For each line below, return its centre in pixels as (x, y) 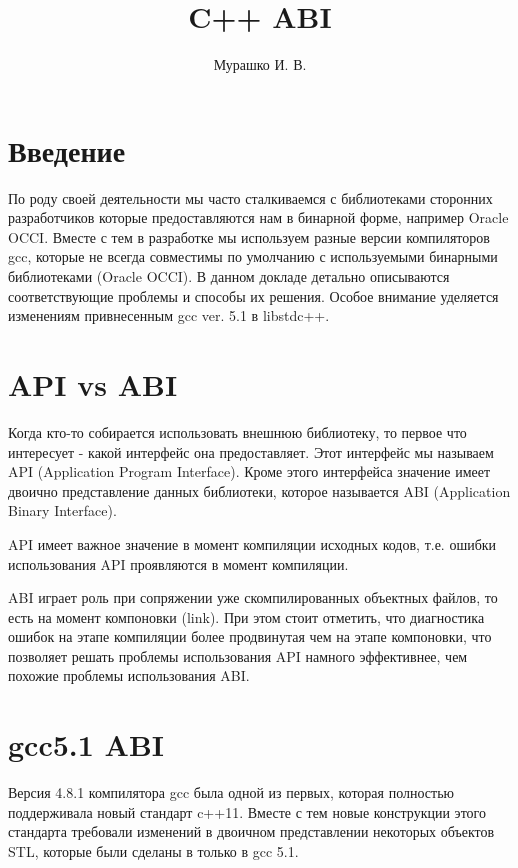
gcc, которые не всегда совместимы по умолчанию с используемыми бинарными (253, 256)
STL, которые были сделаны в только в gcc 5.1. (153, 850)
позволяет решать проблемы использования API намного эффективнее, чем (238, 655)
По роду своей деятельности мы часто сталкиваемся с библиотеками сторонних (250, 197)
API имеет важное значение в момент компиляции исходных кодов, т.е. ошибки (252, 543)
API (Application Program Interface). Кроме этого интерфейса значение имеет (249, 471)
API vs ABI (93, 384)
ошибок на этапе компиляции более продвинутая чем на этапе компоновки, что (250, 636)
